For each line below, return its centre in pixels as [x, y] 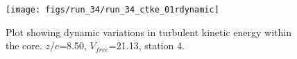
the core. [24, 45]
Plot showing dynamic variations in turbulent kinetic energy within [148, 32]
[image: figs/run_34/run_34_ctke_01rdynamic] [112, 10]
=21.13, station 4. [146, 45]
